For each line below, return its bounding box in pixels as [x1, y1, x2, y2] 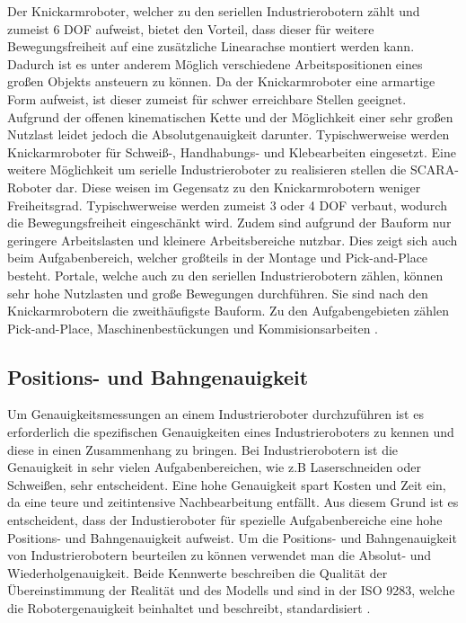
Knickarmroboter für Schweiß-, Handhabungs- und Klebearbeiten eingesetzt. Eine [7, 142, 456, 161]
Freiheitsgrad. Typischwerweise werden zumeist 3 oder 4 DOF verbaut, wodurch [7, 195, 447, 214]
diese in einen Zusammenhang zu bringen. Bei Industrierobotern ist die [7, 440, 399, 458]
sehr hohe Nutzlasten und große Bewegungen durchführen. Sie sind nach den [7, 283, 428, 302]
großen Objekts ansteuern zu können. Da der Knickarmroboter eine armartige [7, 72, 435, 91]
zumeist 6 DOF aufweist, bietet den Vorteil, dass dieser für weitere [7, 19, 374, 38]
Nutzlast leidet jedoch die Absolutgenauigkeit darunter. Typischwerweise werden [7, 125, 450, 144]
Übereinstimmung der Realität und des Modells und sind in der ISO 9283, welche [7, 581, 455, 600]
